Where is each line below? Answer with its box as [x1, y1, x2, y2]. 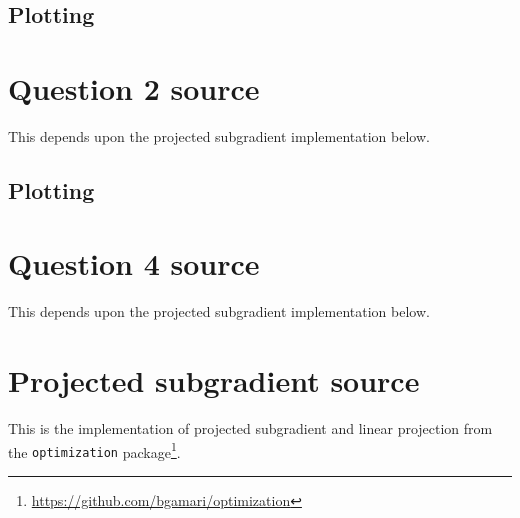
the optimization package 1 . [8, 438, 181, 462]
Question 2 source [8, 67, 260, 108]
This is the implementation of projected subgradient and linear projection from [8, 418, 493, 439]
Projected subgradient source [8, 360, 420, 401]
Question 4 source [8, 243, 260, 284]
